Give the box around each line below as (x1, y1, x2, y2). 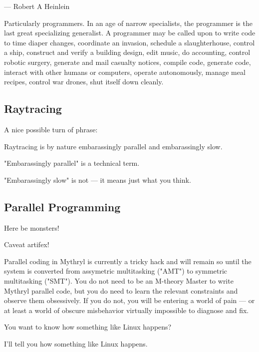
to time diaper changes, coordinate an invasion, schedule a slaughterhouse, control (4, 37, 255, 47)
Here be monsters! (4, 222, 59, 233)
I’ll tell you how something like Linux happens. (4, 338, 148, 349)
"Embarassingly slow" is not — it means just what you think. (4, 174, 191, 185)
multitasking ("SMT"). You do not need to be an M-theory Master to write (4, 275, 234, 286)
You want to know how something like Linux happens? (4, 322, 172, 332)
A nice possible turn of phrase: (4, 124, 98, 134)
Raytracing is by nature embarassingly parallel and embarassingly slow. (4, 141, 223, 151)
